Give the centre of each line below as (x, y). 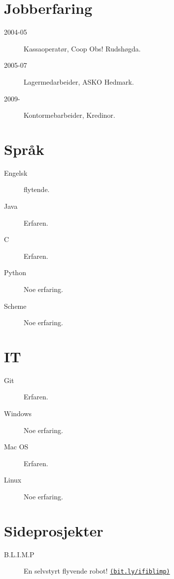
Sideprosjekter (54, 530)
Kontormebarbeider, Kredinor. (70, 115)
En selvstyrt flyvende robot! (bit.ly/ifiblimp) (97, 571)
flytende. (37, 189)
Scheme (15, 306)
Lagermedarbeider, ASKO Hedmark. (79, 81)
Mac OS (16, 447)
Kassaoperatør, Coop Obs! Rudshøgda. (82, 48)
